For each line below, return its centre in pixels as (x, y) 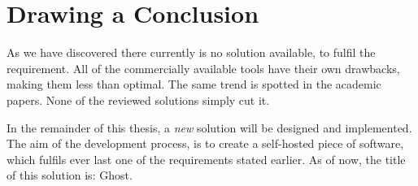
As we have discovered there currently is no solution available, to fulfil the (191, 52)
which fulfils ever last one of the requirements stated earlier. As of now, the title (206, 159)
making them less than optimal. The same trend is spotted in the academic (194, 84)
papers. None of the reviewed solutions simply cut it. (138, 99)
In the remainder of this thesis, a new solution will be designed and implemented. (209, 127)
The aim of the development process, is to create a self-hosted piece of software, (205, 143)
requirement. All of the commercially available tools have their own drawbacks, (203, 68)
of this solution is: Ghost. (70, 175)
